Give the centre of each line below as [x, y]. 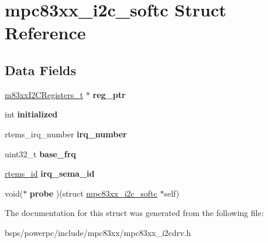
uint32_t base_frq [40, 153]
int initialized [31, 114]
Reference [45, 33]
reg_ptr [109, 94]
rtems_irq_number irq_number [66, 134]
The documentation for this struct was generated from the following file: [134, 213]
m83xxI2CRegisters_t [44, 94]
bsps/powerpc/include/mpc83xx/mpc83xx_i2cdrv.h [98, 232]
